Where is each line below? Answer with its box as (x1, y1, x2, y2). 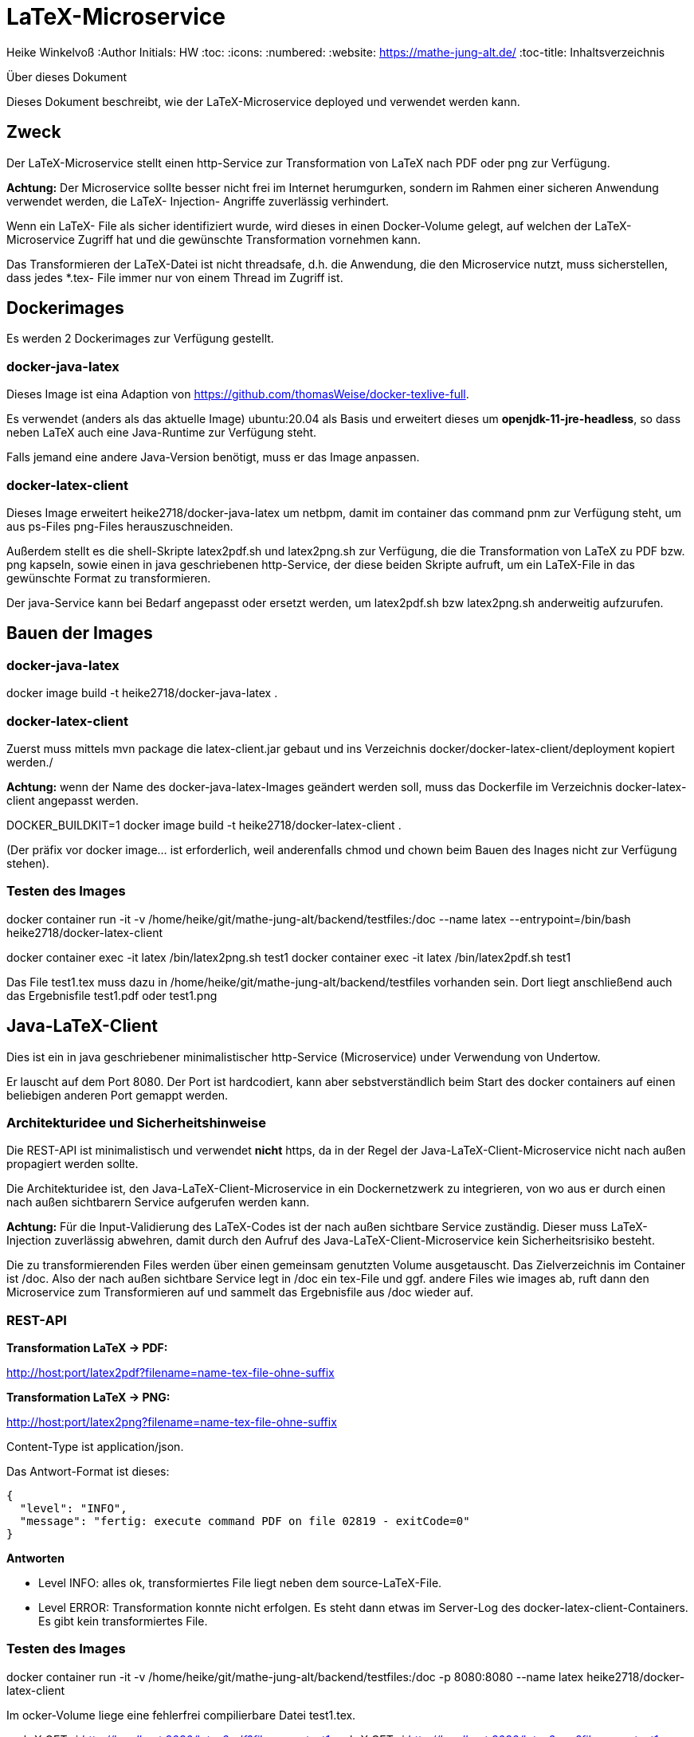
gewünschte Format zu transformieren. (6, 571, 211, 585)
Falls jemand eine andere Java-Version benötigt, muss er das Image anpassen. (6, 450, 420, 465)
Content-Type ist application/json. (6, 1440, 184, 1453)
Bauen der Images (6, 623, 153, 644)
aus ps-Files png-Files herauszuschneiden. (6, 519, 233, 533)
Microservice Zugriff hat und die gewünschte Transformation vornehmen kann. (6, 232, 421, 246)
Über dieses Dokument (6, 69, 127, 84)
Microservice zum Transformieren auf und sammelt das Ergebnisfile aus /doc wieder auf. (6, 1285, 473, 1300)
